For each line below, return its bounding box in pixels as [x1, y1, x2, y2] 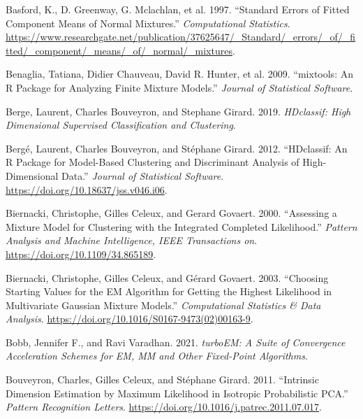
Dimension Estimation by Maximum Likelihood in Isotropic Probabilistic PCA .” [6, 385, 348, 400]
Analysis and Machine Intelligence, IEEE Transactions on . [6, 233, 258, 248]
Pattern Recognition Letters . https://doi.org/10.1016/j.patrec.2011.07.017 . [6, 399, 322, 414]
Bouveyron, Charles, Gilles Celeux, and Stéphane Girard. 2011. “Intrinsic [6, 372, 319, 387]
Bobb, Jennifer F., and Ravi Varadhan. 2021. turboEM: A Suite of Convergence [6, 334, 346, 349]
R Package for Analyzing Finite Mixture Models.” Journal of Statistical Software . [6, 80, 353, 94]
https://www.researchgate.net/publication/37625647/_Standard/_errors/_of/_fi [6, 29, 356, 44]
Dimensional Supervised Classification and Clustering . [6, 118, 236, 132]
